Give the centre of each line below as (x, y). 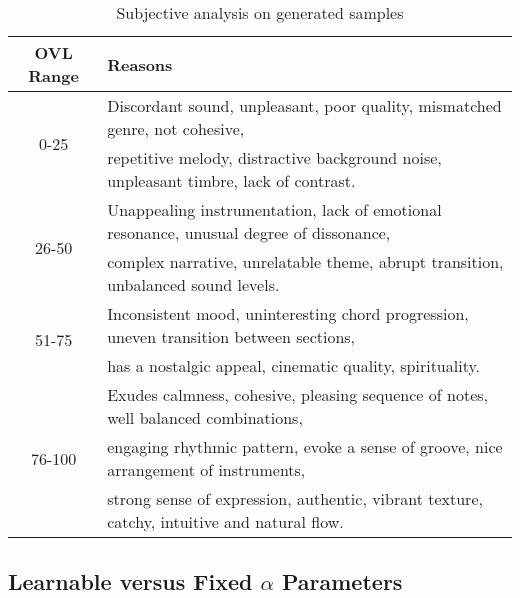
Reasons (140, 64)
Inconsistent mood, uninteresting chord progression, (288, 313)
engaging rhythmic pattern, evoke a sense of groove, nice (305, 446)
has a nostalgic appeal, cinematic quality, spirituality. (294, 365)
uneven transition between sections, (231, 336)
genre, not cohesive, (176, 128)
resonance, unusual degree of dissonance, (249, 232)
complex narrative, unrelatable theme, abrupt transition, (305, 261)
